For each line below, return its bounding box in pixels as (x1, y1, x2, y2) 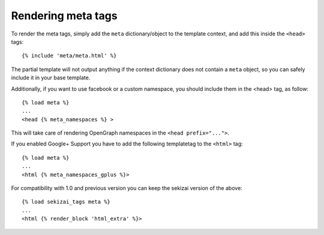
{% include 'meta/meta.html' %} (22, 52, 117, 60)
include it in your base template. (11, 74, 91, 81)
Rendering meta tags (11, 9, 118, 22)
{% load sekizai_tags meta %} (22, 198, 111, 206)
